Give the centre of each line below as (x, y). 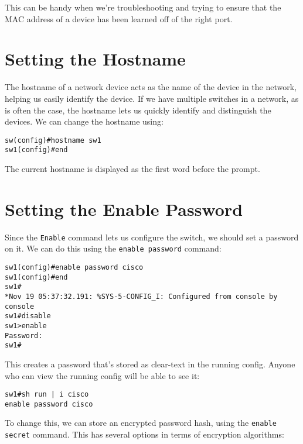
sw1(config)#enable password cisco (74, 268)
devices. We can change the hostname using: (84, 121)
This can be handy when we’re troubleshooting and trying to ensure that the (143, 7)
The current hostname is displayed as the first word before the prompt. (132, 168)
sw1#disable (28, 316)
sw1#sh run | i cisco (47, 395)
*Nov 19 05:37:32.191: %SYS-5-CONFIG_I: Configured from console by (141, 297)
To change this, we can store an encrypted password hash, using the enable (141, 423)
